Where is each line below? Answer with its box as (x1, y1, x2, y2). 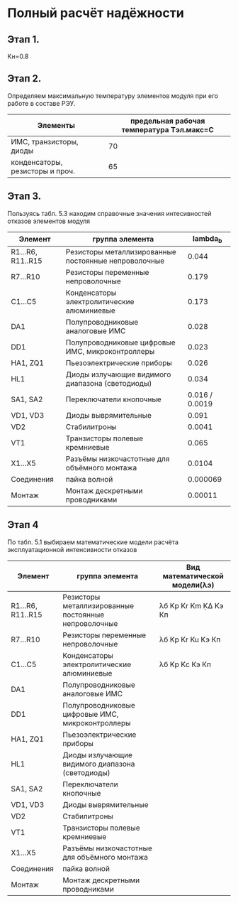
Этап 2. (7, 72, 42, 85)
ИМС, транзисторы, (11, 136, 79, 146)
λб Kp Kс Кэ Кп (159, 659, 211, 669)
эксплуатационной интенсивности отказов (7, 545, 137, 553)
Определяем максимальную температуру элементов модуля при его (7, 91, 218, 100)
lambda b (192, 233, 222, 244)
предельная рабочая (130, 116, 205, 126)
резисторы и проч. (11, 166, 76, 175)
